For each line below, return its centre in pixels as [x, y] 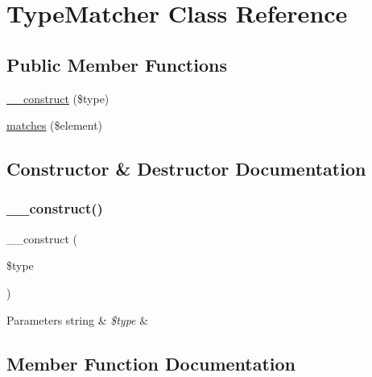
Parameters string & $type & [78, 319]
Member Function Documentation [151, 363]
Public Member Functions [117, 64]
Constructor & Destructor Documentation [186, 169]
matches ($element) [55, 125]
